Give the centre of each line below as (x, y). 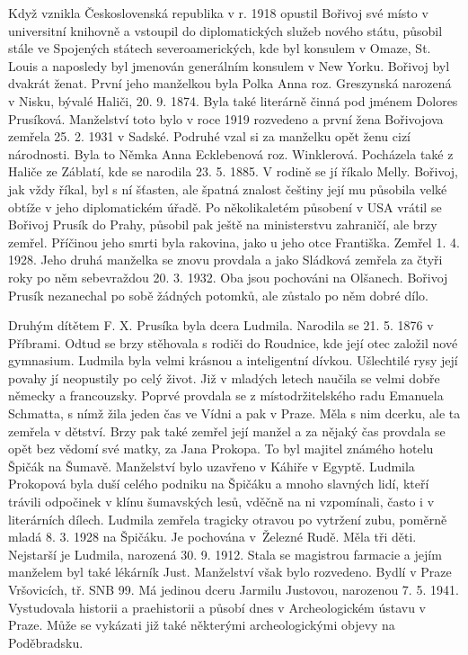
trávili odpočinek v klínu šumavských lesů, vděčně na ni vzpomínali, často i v (221, 502)
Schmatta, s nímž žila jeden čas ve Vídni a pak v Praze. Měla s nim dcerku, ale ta (234, 413)
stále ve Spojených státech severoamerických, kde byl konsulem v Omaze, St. (220, 48)
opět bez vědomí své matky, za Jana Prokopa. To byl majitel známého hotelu (221, 449)
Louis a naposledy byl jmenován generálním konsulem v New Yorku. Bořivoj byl (229, 65)
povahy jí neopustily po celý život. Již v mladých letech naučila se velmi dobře (224, 377)
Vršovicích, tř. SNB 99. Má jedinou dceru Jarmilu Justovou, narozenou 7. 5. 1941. (234, 589)
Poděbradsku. (46, 642)
